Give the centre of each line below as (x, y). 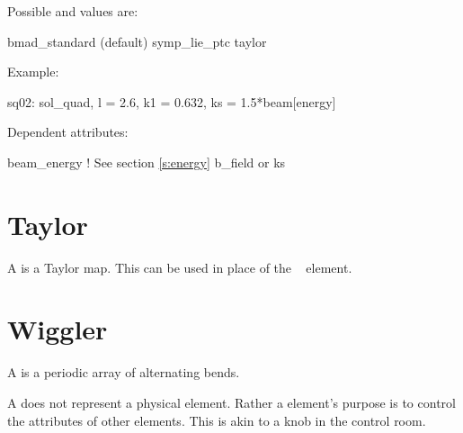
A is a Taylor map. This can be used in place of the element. (180, 267)
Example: (33, 72)
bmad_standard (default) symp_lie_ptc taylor (137, 41)
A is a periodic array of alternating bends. (124, 372)
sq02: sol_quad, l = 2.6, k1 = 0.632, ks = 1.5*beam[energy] (172, 101)
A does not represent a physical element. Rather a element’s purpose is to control (231, 402)
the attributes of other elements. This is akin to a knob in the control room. (217, 420)
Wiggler (58, 329)
